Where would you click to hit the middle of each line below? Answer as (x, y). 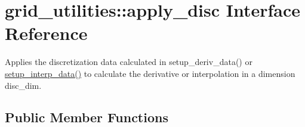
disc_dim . (23, 85)
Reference (46, 33)
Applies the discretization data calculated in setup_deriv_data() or (129, 62)
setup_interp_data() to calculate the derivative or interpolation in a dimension (150, 73)
